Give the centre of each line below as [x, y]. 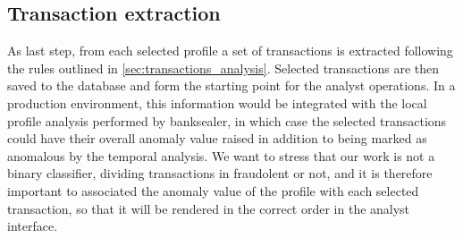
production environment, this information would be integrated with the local [217, 102]
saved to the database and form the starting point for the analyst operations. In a [231, 85]
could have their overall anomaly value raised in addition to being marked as [217, 138]
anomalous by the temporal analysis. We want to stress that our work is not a [221, 155]
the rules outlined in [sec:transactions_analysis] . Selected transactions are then [223, 68]
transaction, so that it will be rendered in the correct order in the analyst [209, 208]
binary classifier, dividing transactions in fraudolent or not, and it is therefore [220, 173]
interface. [33, 226]
